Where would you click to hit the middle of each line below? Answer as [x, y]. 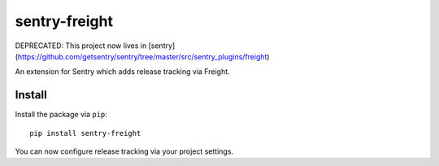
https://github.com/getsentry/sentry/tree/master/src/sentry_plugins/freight [142, 56]
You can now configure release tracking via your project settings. [124, 151]
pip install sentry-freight [85, 133]
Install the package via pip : [61, 115]
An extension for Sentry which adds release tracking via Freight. [123, 72]
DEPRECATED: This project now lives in [81, 46]
